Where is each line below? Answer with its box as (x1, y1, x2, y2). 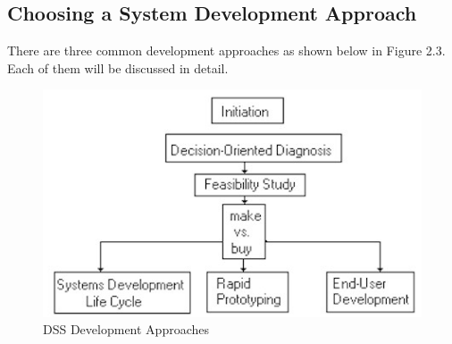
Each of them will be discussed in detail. (7, 58, 229, 77)
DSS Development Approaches (43, 320, 210, 339)
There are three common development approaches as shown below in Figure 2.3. (7, 41, 446, 60)
